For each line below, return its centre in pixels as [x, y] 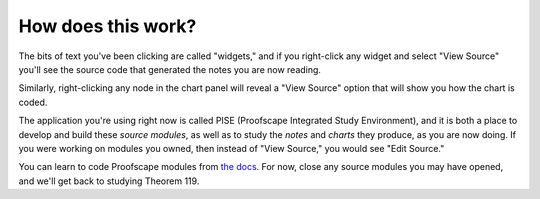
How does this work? [107, 26]
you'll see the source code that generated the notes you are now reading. [170, 69]
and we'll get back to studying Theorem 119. [109, 181]
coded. [33, 102]
